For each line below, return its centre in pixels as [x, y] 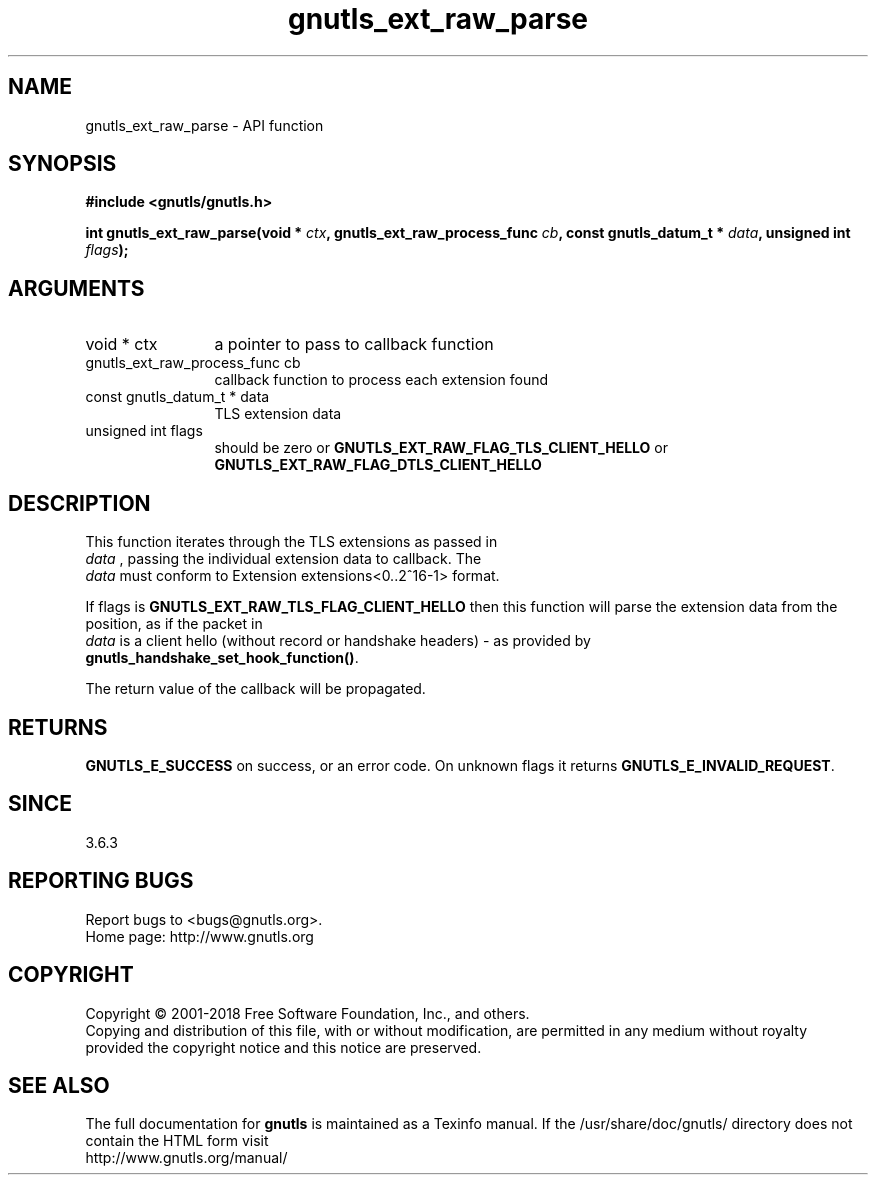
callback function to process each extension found [381, 380]
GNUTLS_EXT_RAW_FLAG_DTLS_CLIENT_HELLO [378, 465]
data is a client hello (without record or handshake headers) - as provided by [338, 641]
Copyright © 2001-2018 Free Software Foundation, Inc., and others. [307, 1013]
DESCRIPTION [79, 503]
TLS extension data [278, 414]
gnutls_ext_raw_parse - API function [204, 125]
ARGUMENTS [76, 288]
